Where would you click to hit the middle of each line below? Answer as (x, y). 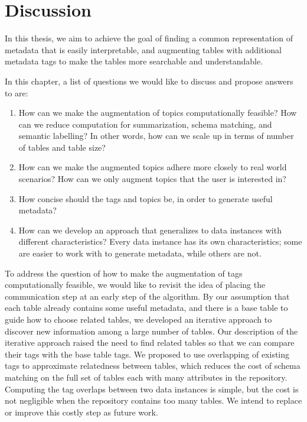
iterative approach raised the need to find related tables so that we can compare (150, 343)
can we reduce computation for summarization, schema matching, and (145, 124)
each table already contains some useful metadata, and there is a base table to (146, 308)
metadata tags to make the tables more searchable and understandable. (134, 61)
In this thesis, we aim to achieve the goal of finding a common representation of (149, 38)
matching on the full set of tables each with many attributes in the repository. (146, 377)
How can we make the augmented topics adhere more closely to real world (153, 167)
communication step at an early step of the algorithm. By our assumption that (147, 296)
